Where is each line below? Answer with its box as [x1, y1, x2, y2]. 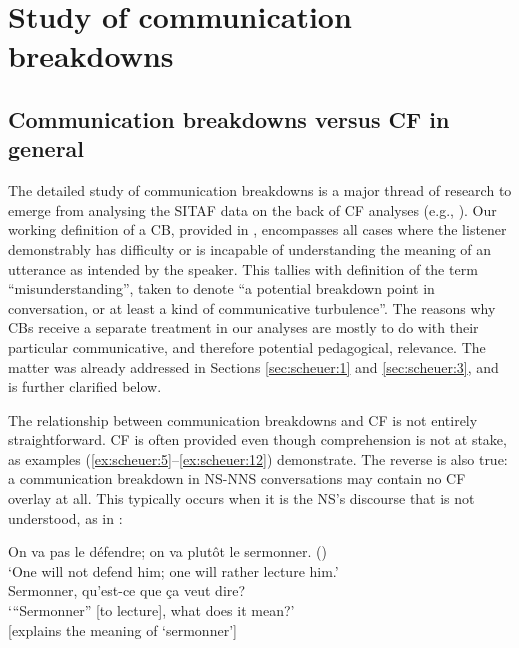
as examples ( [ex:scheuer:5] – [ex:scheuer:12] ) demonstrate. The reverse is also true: [8, 448, 508, 469]
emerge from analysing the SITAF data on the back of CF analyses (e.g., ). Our [8, 199, 497, 220]
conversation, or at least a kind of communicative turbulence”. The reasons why [8, 297, 496, 318]
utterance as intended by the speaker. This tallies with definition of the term [8, 258, 478, 279]
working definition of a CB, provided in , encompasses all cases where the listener [8, 219, 507, 240]
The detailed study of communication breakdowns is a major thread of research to [8, 180, 512, 201]
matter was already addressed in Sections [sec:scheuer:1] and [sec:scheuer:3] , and [8, 356, 499, 377]
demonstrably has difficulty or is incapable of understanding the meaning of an [8, 238, 492, 259]
